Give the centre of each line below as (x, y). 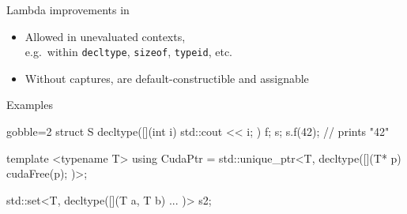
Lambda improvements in (68, 9)
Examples (30, 105)
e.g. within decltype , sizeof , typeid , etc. (129, 52)
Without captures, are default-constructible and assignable (167, 78)
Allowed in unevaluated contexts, (105, 36)
